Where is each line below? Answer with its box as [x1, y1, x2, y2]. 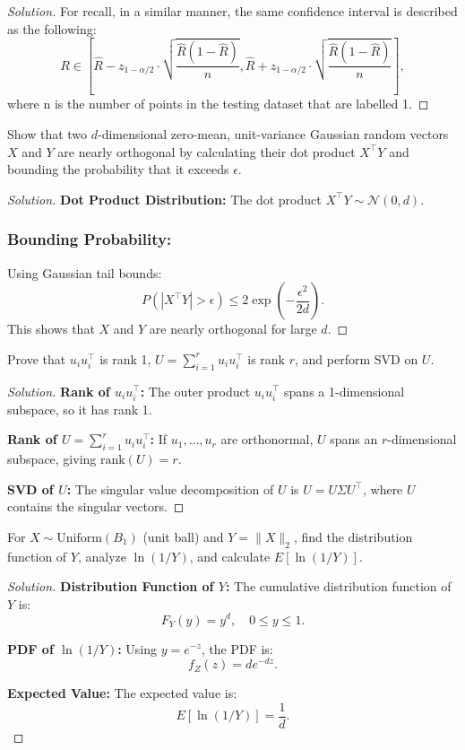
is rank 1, [99, 349, 151, 368]
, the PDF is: [201, 639, 273, 658]
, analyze [77, 546, 127, 565]
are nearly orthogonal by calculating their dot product [57, 142, 356, 161]
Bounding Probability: [7, 228, 172, 250]
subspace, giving [7, 449, 97, 468]
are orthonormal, [220, 430, 314, 449]
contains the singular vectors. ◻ [7, 497, 185, 516]
